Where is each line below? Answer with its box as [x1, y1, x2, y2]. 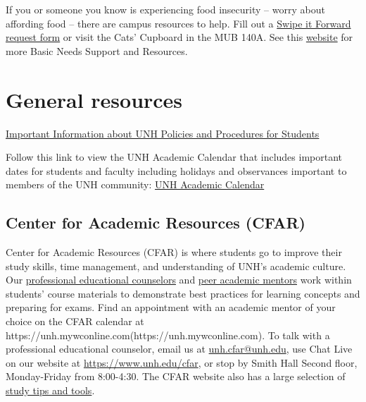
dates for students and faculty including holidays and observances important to [6, 163, 347, 178]
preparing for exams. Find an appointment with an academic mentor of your [6, 300, 336, 315]
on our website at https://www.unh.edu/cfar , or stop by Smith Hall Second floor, [6, 355, 358, 370]
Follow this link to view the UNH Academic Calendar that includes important [6, 150, 342, 164]
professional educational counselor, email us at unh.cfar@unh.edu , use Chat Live [6, 341, 353, 356]
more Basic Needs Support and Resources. [6, 43, 188, 58]
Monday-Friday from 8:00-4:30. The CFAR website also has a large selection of [6, 369, 346, 384]
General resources [6, 85, 183, 114]
